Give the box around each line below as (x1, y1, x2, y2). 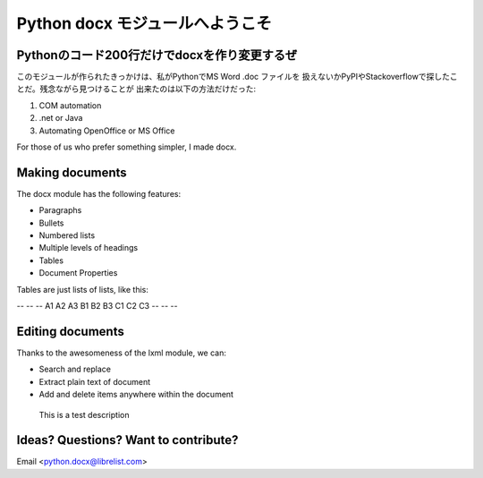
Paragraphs (38, 205, 82, 216)
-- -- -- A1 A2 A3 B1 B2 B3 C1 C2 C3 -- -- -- (16, 301, 178, 312)
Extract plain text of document (38, 376, 151, 387)
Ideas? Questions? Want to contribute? (16, 432, 239, 448)
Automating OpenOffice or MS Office (38, 125, 175, 136)
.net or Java (38, 113, 83, 124)
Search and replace (38, 363, 112, 375)
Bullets (38, 218, 64, 228)
